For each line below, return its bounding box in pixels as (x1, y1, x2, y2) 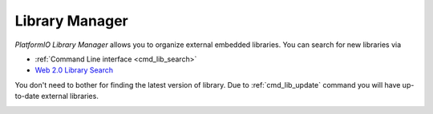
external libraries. (41, 92, 99, 101)
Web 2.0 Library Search (34, 65, 114, 75)
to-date (14, 92, 40, 101)
